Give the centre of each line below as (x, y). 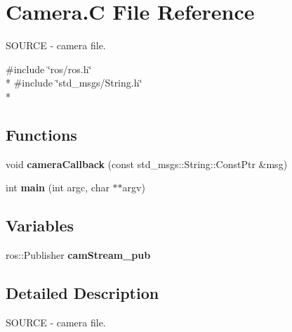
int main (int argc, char (58, 187)
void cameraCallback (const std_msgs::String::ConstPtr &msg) (147, 164)
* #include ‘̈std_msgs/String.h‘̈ (74, 83)
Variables (40, 225)
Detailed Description (82, 293)
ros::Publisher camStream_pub (78, 255)
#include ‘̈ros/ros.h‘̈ (49, 69)
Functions (41, 134)
